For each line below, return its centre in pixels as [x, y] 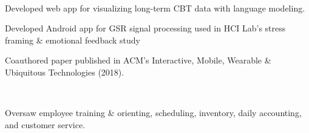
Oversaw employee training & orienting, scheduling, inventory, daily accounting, [153, 113]
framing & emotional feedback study [73, 40]
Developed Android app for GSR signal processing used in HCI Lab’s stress [145, 28]
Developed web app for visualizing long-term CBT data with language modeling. [155, 8]
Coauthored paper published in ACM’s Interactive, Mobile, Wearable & [138, 60]
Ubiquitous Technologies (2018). [65, 72]
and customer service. [45, 124]
